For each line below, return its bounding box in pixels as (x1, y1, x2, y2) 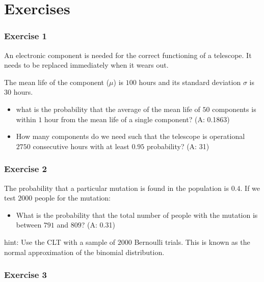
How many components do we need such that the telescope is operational (16, 131, 245, 142)
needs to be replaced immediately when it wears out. (4, 60, 169, 70)
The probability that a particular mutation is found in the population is (4, 182, 229, 193)
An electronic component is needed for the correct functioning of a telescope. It (4, 49, 252, 60)
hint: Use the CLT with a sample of (4, 236, 116, 247)
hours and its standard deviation (139, 76, 241, 87)
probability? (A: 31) (146, 140, 209, 151)
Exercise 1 (4, 30, 47, 42)
